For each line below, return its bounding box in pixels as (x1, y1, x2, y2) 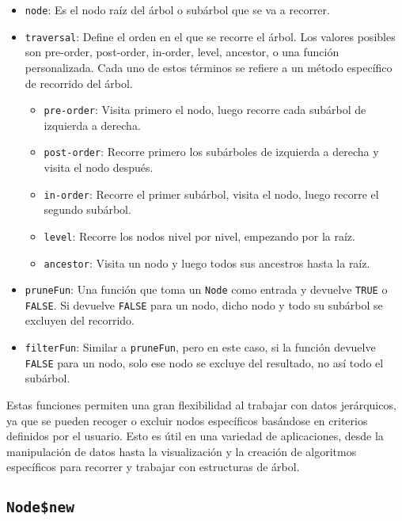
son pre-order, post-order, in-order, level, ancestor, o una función (25, 44, 339, 60)
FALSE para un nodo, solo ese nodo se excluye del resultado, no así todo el (25, 354, 384, 371)
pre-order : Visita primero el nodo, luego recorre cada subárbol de (44, 101, 366, 118)
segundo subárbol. (44, 201, 131, 218)
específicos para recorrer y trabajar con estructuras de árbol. (6, 458, 300, 475)
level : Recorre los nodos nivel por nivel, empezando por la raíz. (44, 227, 355, 244)
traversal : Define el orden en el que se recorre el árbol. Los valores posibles (25, 28, 396, 44)
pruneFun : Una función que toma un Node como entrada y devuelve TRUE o (25, 281, 388, 298)
